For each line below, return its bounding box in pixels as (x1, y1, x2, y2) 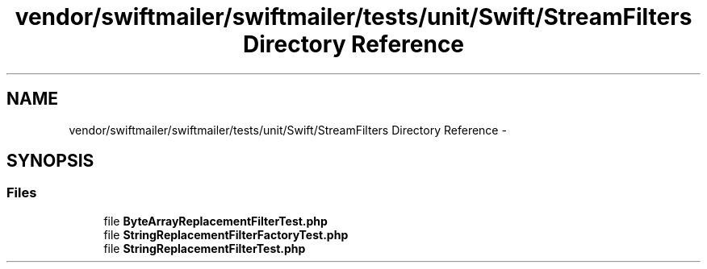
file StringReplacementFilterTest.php (103, 241, 306, 255)
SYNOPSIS (6, 151, 94, 172)
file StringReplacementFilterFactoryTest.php (103, 227, 349, 242)
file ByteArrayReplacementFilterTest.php (103, 213, 328, 228)
